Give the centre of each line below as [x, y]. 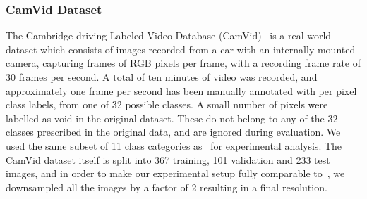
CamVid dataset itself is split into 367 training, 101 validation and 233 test [168, 159]
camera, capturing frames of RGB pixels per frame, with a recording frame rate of [183, 63]
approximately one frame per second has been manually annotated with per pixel [181, 90]
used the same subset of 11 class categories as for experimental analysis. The [174, 145]
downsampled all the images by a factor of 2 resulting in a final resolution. [167, 187]
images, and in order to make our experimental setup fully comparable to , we [175, 173]
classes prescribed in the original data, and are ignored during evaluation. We [173, 132]
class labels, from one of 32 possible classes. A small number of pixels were [167, 104]
